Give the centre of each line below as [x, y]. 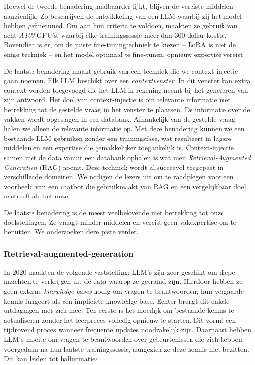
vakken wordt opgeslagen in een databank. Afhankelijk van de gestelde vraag [120, 119]
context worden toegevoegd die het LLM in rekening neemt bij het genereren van [126, 90]
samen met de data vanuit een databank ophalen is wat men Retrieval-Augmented [127, 157]
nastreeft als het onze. [37, 196]
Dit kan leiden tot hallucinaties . [53, 358]
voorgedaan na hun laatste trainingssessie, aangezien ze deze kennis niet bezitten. [127, 349]
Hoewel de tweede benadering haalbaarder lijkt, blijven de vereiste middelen [119, 6]
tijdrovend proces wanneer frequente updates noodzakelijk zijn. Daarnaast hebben [127, 329]
